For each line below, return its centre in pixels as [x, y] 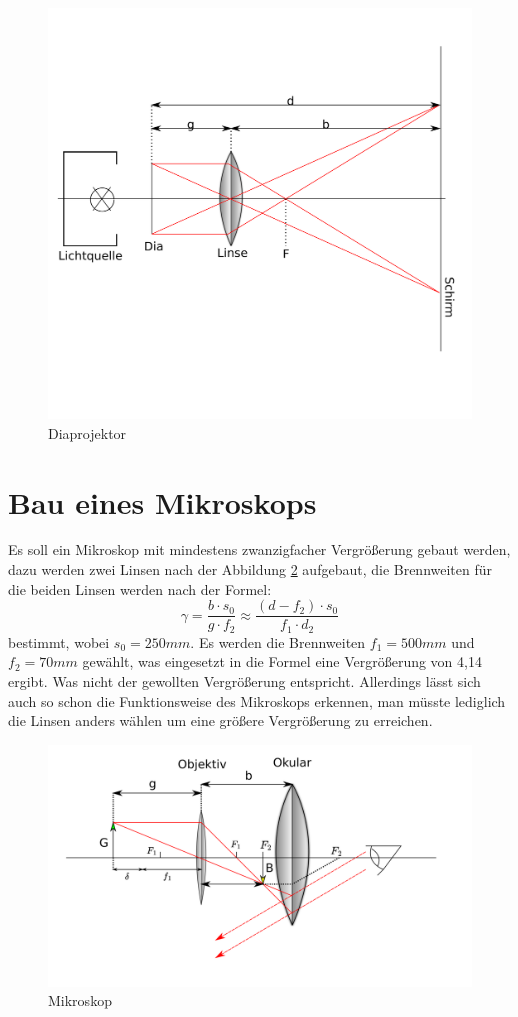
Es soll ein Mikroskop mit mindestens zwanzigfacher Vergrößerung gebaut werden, [259, 549]
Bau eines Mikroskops [162, 501]
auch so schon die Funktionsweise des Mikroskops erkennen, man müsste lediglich [257, 700]
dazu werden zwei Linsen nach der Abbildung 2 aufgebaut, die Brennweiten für [250, 569]
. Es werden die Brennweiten [278, 641]
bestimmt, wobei [59, 641]
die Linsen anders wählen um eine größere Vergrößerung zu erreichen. [220, 720]
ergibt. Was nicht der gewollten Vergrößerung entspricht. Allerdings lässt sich [244, 680]
